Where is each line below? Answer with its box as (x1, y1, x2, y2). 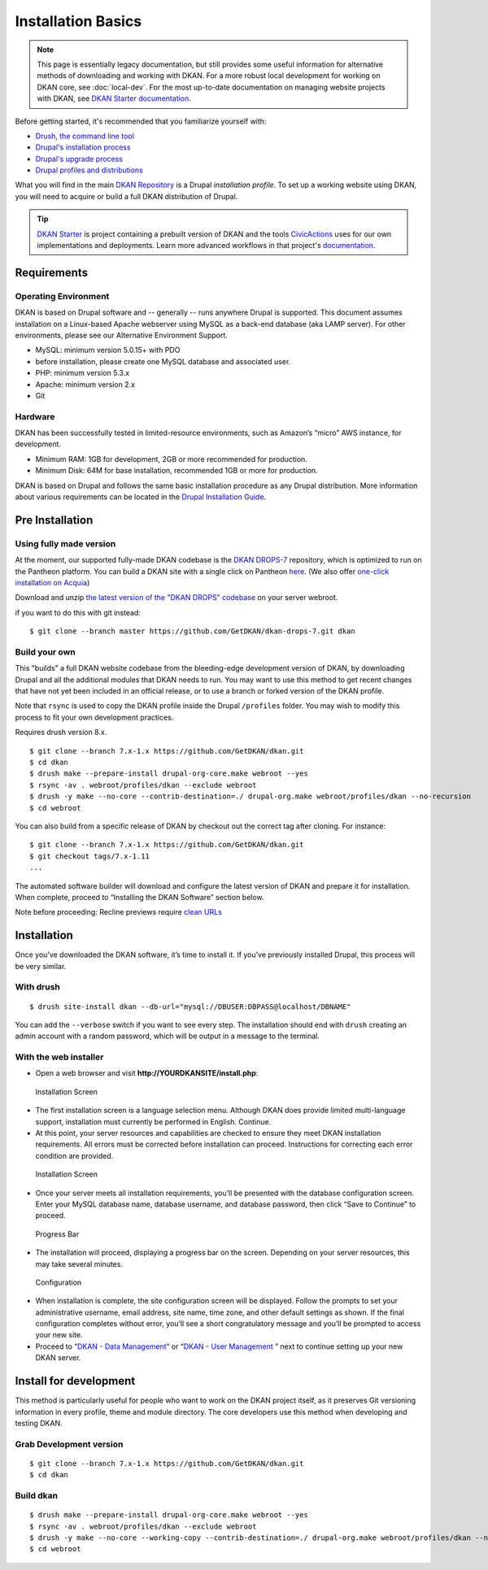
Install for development (15, 1374, 136, 1388)
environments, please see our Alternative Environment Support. (15, 330, 228, 340)
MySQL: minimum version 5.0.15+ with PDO (35, 346, 181, 355)
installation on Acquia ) (15, 577, 90, 587)
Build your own (15, 646, 76, 658)
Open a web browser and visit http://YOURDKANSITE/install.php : (35, 1068, 259, 1078)
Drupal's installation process (35, 142, 131, 152)
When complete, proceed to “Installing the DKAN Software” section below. (15, 892, 264, 902)
